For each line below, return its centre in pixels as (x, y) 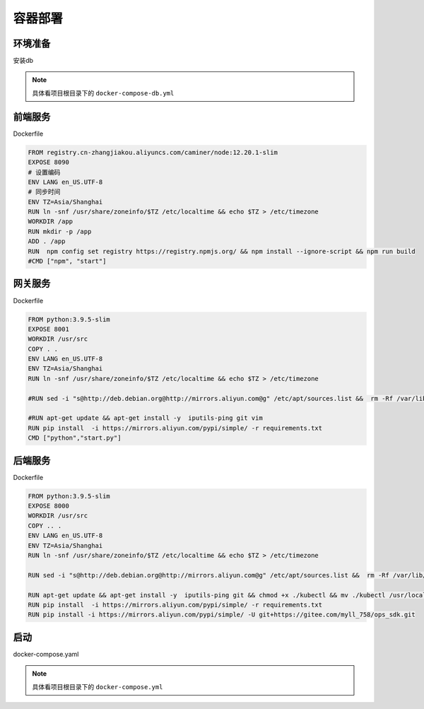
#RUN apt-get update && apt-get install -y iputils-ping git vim (145, 418)
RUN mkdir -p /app (60, 231)
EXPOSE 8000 (49, 506)
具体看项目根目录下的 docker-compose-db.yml (103, 93)
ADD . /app (47, 241)
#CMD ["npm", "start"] (67, 261)
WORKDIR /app (51, 222)
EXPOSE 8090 (49, 162)
